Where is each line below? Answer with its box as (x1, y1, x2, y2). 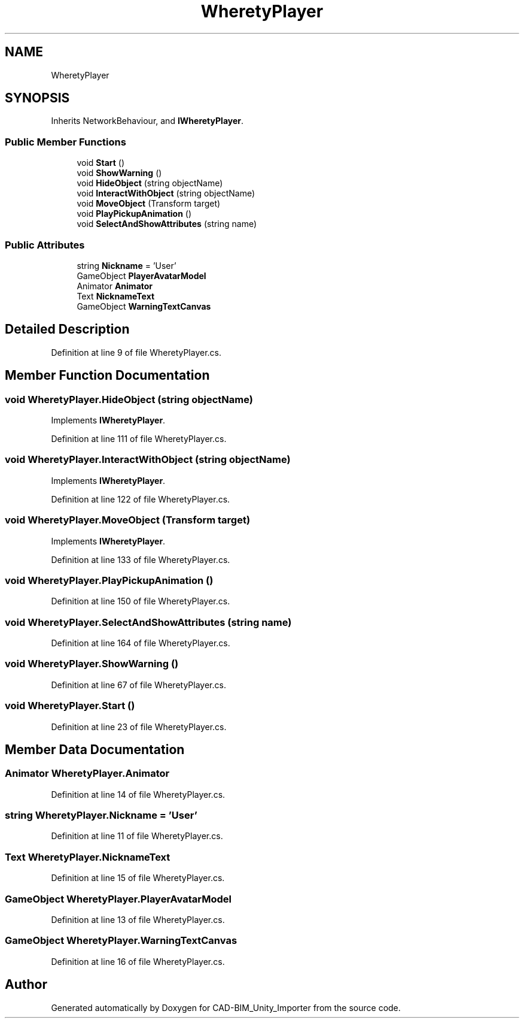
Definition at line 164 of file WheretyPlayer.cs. (51, 638, 230, 648)
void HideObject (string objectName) (77, 178, 223, 189)
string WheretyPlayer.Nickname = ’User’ (5, 809, 197, 822)
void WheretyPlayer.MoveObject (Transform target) (5, 514, 251, 526)
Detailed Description (5, 322, 130, 337)
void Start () (77, 158, 125, 168)
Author (5, 977, 47, 992)
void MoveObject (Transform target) (77, 198, 221, 209)
